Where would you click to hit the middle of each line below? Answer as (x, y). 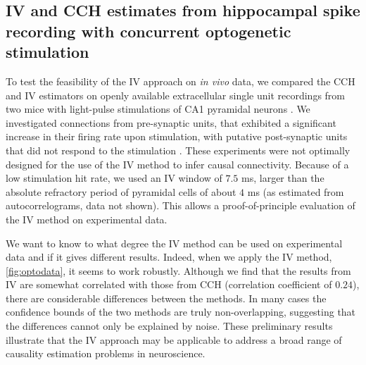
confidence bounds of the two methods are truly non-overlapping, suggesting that (181, 312)
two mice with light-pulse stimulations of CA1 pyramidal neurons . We (158, 109)
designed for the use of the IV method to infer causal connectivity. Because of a (177, 164)
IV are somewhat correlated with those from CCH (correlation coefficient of (169, 284)
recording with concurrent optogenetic (149, 31)
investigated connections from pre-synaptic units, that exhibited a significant (171, 122)
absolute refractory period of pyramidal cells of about (121, 191)
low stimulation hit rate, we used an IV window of (114, 178)
